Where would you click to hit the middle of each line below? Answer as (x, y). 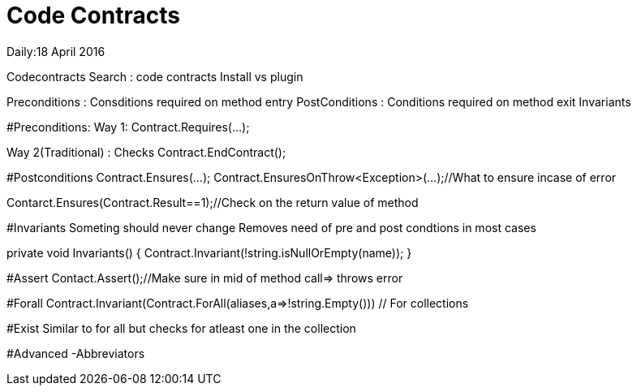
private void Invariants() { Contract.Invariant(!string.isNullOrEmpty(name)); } (209, 252)
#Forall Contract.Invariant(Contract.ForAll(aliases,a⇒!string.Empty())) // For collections (238, 303)
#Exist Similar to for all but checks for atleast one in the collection (181, 328)
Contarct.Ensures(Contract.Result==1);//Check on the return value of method (213, 202)
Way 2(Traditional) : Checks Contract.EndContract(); (146, 152)
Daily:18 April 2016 (56, 51)
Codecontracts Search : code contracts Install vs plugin (155, 76)
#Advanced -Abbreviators (76, 353)
